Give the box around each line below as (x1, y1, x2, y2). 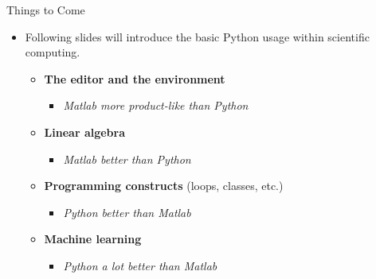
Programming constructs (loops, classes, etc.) (44, 177, 284, 194)
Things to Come (6, 2, 85, 17)
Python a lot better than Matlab (63, 257, 217, 273)
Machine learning (44, 231, 142, 247)
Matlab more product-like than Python (63, 97, 249, 114)
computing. (25, 44, 80, 60)
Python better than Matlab (63, 203, 191, 220)
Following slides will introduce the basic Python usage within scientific (25, 28, 370, 45)
